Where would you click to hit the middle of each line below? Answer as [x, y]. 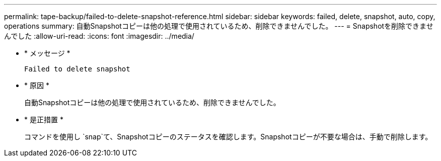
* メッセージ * [47, 53]
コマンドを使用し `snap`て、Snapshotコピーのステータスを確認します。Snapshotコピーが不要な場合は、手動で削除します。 [228, 137]
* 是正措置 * [44, 119]
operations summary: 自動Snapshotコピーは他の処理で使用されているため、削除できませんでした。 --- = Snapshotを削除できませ [219, 26]
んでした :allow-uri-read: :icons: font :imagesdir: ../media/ [99, 36]
